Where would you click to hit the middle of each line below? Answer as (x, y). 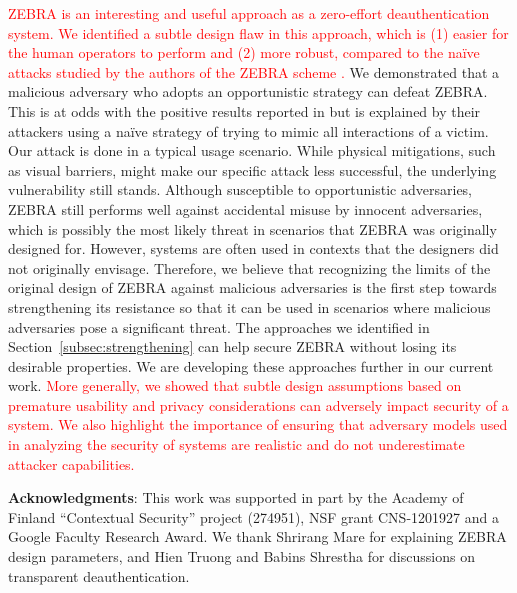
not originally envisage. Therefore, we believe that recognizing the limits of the (249, 267)
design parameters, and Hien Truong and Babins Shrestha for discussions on (241, 556)
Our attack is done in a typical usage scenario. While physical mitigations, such (252, 150)
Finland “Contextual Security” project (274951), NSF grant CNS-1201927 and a (253, 516)
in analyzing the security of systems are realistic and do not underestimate (236, 444)
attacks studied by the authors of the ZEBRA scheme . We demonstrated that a (254, 71)
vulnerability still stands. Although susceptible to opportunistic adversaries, (240, 189)
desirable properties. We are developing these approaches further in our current (251, 365)
